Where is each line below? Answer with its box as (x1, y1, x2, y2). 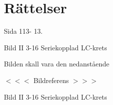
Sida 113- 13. (4, 26, 43, 36)
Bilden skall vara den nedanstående (4, 59, 110, 69)
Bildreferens (33, 75, 69, 85)
